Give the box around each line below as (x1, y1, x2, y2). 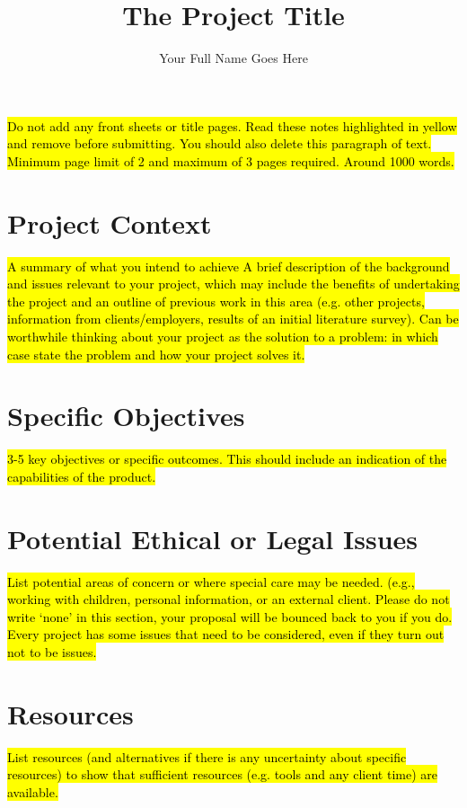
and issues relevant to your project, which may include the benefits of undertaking (7, 274, 460, 293)
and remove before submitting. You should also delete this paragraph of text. (7, 134, 432, 153)
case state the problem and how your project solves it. (7, 344, 305, 363)
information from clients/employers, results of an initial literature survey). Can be (7, 309, 459, 328)
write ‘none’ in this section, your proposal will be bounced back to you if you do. (7, 607, 453, 626)
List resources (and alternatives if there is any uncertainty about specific (7, 747, 407, 766)
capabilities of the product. (7, 466, 156, 485)
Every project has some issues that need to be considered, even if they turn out (7, 625, 445, 644)
